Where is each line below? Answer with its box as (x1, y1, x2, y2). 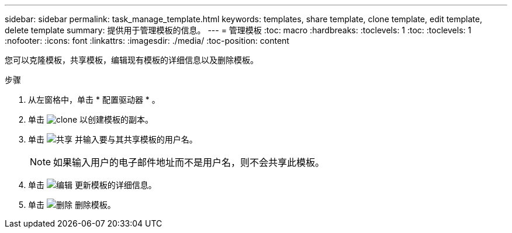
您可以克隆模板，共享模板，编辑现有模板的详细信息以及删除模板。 (5, 55, 258, 65)
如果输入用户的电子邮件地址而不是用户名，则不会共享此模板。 (53, 157, 325, 168)
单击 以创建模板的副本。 (28, 114, 154, 124)
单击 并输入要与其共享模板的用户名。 (28, 134, 198, 144)
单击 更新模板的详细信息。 (28, 180, 157, 190)
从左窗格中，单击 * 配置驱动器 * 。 (28, 95, 160, 105)
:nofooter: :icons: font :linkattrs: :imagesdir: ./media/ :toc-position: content (5, 36, 289, 46)
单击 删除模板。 (28, 200, 116, 210)
